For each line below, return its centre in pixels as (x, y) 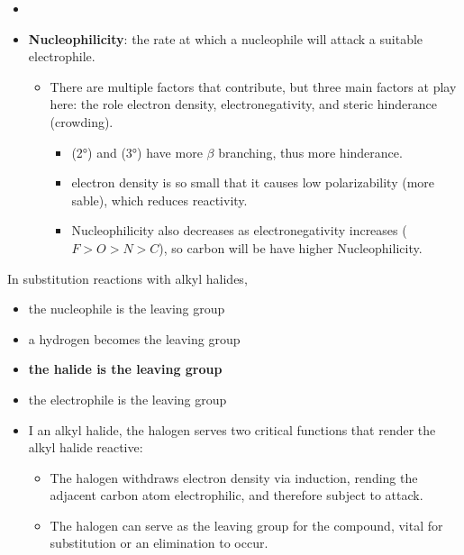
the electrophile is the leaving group (127, 399)
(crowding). (82, 121)
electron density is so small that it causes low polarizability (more (253, 182)
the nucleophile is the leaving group (127, 309)
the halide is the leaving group (125, 369)
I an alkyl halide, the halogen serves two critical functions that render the (232, 429)
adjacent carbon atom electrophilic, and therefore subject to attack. (237, 495)
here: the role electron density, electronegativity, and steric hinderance (243, 104)
